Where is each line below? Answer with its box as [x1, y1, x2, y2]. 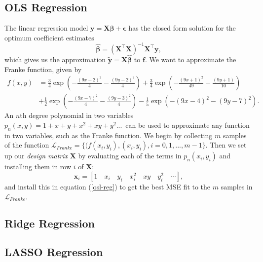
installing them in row [4, 161, 72, 172]
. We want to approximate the [145, 54, 236, 65]
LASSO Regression [4, 244, 103, 260]
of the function [4, 140, 49, 150]
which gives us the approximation [4, 54, 106, 65]
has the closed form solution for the [128, 23, 236, 33]
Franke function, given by [4, 64, 82, 74]
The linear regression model [4, 23, 88, 33]
